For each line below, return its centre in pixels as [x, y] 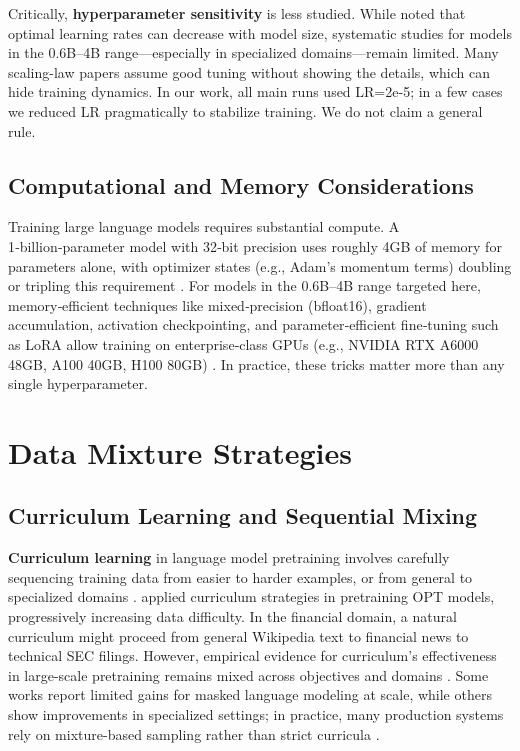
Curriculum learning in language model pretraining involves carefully [229, 557]
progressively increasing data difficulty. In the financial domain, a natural [232, 616]
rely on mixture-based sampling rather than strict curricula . [194, 733]
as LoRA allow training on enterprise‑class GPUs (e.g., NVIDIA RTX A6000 [243, 343]
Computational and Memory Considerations [241, 184]
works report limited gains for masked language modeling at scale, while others [250, 694]
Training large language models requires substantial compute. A [204, 226]
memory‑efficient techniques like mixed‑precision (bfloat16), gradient [217, 304]
